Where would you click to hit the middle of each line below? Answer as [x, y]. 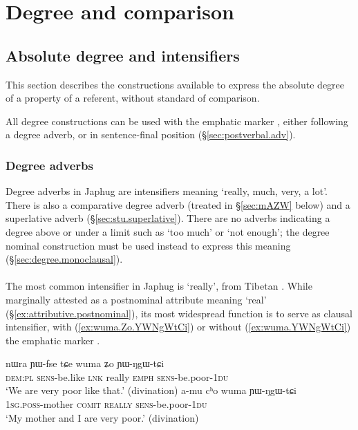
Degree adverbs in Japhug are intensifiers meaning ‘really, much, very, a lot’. [167, 191]
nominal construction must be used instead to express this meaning [148, 245]
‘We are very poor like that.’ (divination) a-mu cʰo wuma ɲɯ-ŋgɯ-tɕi [151, 390]
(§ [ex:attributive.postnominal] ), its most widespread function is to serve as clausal [179, 313]
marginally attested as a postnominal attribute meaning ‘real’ [136, 299]
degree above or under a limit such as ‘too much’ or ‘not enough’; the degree [168, 231]
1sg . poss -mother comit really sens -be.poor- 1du [106, 404]
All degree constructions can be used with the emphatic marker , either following [177, 121]
